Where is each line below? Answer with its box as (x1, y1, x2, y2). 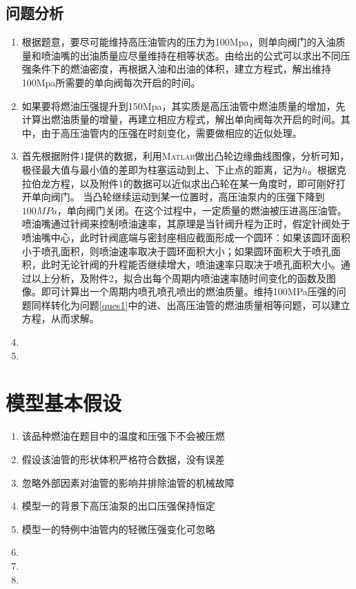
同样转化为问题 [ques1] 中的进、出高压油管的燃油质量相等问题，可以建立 (31, 297, 350, 312)
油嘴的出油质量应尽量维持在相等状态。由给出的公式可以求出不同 (50, 48, 341, 62)
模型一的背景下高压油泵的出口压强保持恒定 (21, 498, 215, 513)
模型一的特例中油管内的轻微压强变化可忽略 (21, 521, 215, 536)
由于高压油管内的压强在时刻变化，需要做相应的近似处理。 (41, 125, 302, 140)
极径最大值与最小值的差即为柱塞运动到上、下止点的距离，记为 (21, 162, 302, 176)
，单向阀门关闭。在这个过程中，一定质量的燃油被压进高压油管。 (57, 203, 347, 217)
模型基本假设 (6, 389, 122, 417)
